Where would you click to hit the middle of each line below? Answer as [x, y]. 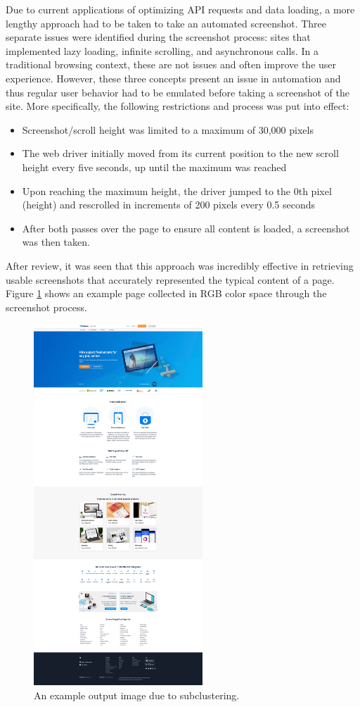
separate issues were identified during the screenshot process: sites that [158, 37]
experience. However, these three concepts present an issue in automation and [173, 78]
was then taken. [56, 242]
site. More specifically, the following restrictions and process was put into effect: [178, 106]
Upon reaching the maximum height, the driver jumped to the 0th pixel [177, 190]
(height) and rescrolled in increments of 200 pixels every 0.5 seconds [169, 205]
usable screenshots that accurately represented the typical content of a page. [170, 279]
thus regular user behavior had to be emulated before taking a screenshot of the [178, 92]
